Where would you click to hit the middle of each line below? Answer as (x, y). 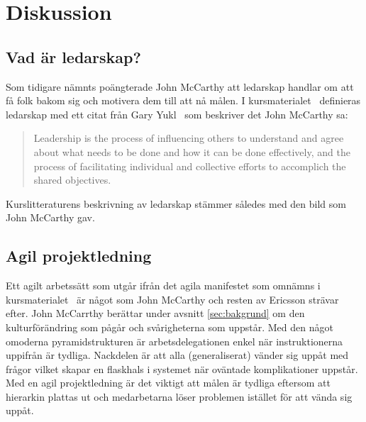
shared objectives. (72, 180)
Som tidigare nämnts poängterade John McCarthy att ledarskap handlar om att (180, 86)
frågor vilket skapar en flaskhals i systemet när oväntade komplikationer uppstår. (182, 368)
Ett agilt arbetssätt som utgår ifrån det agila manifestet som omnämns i (163, 285)
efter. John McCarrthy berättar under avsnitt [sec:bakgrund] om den (155, 313)
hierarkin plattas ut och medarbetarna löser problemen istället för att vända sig (179, 396)
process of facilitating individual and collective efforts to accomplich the (190, 166)
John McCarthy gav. (50, 217)
